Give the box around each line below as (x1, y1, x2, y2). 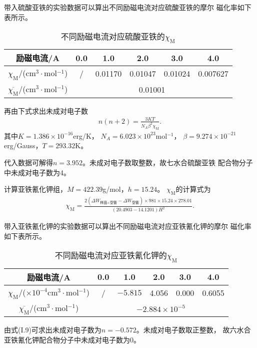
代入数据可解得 (4, 157, 53, 167)
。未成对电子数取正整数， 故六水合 (136, 324, 251, 334)
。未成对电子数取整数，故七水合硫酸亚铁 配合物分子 (82, 157, 253, 167)
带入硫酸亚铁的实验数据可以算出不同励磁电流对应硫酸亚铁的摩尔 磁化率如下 (4, 2, 251, 12)
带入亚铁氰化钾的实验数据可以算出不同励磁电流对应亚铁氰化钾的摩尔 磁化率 (4, 221, 251, 231)
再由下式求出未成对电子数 (4, 105, 88, 116)
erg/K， (73, 130, 98, 141)
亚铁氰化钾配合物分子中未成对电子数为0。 (4, 334, 140, 344)
